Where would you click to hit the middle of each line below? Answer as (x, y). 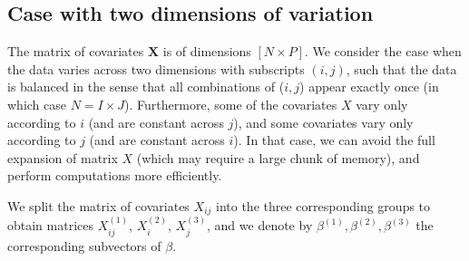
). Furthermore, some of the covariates (231, 104)
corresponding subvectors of (84, 245)
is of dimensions (207, 51)
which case (37, 104)
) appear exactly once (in (369, 87)
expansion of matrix (63, 157)
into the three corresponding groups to (323, 205)
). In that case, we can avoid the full (334, 140)
